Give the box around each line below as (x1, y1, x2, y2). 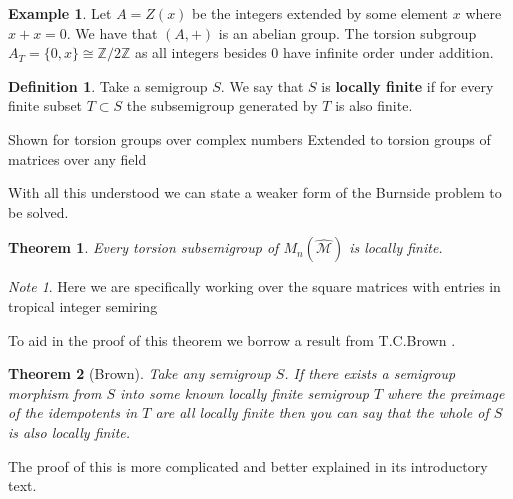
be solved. (8, 201, 69, 222)
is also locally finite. (8, 421, 131, 442)
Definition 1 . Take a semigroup (8, 75, 208, 96)
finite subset (8, 95, 83, 116)
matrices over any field (8, 148, 147, 169)
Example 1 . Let (8, 3, 112, 23)
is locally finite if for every (321, 75, 494, 96)
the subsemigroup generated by (126, 95, 318, 116)
